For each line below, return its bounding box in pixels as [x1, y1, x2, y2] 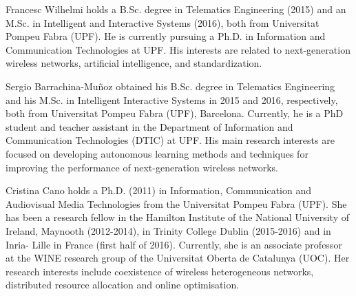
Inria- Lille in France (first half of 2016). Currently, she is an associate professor [6, 237, 342, 251]
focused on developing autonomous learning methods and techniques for [6, 146, 308, 160]
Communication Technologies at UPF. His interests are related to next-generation [6, 42, 350, 56]
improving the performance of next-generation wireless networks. [6, 160, 278, 174]
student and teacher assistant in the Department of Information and [6, 119, 293, 134]
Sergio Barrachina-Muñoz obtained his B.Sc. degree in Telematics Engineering [6, 78, 335, 93]
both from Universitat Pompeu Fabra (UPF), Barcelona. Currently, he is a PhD [6, 106, 344, 120]
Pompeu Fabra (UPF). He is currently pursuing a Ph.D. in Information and [6, 29, 326, 43]
